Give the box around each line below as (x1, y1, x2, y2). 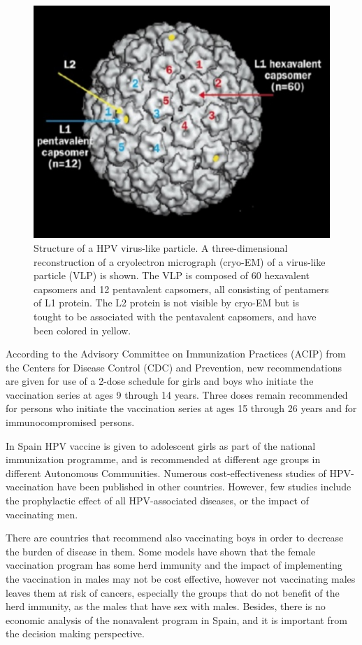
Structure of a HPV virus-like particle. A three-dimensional (34, 240, 288, 255)
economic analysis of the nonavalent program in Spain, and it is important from (6, 612, 347, 627)
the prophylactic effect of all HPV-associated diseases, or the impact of (6, 493, 309, 508)
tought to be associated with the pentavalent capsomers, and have (34, 309, 317, 323)
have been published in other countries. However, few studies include (57, 479, 352, 494)
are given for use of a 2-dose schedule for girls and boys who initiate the (6, 374, 314, 388)
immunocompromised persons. (6, 415, 135, 430)
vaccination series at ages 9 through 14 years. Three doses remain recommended (6, 387, 348, 402)
